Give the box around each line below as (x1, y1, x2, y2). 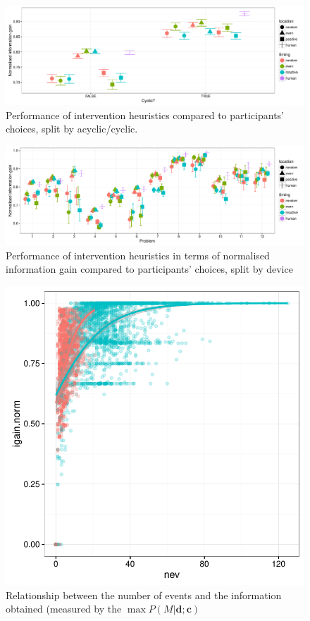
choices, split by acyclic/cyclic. (6, 121, 138, 136)
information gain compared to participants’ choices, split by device (6, 262, 293, 276)
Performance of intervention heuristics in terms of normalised (6, 247, 270, 262)
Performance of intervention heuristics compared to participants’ (6, 107, 285, 122)
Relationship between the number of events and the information (6, 587, 282, 602)
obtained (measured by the (6, 601, 122, 616)
